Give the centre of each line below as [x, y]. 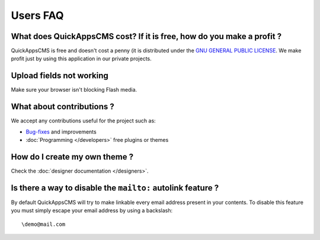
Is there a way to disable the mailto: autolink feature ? [115, 188]
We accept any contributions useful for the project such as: [84, 121]
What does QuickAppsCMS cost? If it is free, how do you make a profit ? [146, 36]
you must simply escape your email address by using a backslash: [92, 210]
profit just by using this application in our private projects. [81, 59]
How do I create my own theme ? [72, 157]
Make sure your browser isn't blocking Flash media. [74, 90]
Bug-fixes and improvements [61, 132]
